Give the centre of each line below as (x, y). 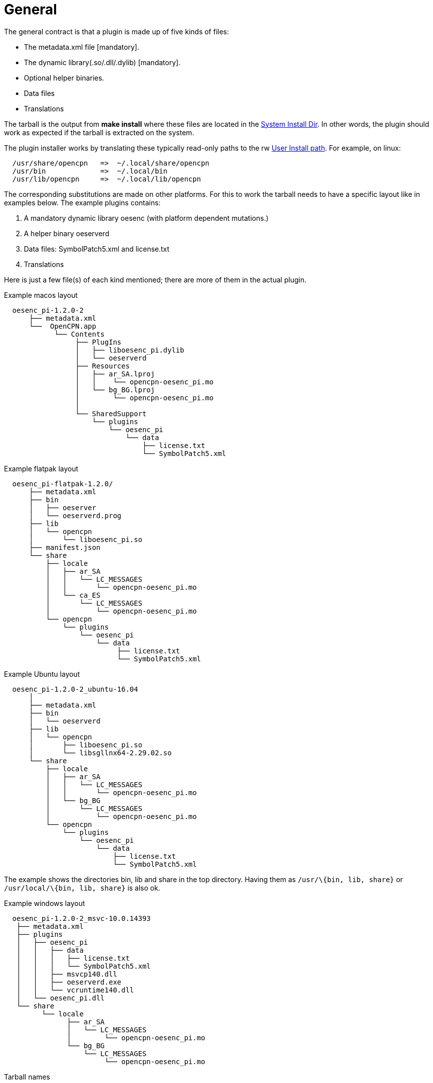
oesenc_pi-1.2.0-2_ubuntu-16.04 (75, 689)
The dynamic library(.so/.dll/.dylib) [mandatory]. (102, 62)
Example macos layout (41, 295)
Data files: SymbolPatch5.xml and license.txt (97, 249)
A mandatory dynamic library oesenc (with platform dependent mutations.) (146, 218)
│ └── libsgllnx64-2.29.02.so (100, 753)
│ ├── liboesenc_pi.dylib (130, 350)
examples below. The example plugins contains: (82, 202)
